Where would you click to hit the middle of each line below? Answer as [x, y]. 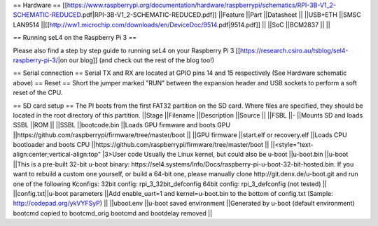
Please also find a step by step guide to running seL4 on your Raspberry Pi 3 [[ [127, 50]
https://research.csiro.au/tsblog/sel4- [294, 50]
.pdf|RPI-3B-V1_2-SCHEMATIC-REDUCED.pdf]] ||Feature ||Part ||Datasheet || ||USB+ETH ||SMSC [221, 15]
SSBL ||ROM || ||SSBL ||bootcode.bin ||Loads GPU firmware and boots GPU [122, 125]
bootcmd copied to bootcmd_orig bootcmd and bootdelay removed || [113, 213]
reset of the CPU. [38, 93]
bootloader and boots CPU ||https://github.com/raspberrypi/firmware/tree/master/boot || [141, 145]
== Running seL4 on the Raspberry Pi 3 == [75, 38]
